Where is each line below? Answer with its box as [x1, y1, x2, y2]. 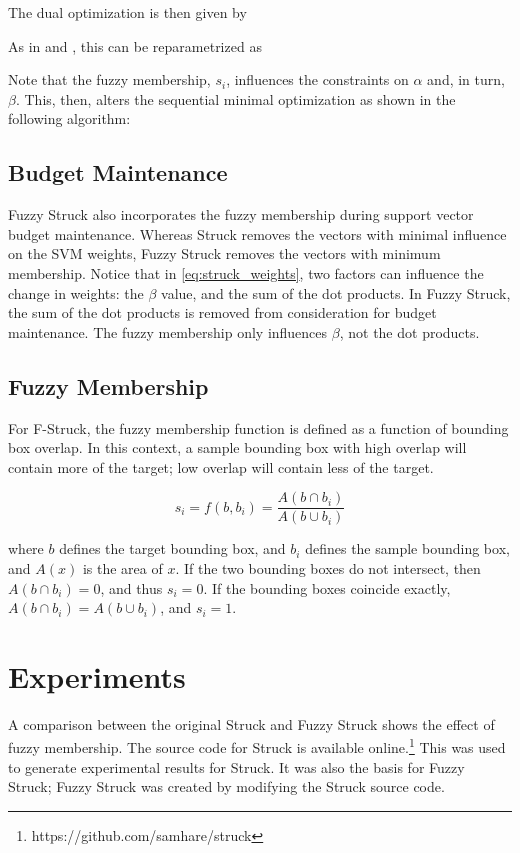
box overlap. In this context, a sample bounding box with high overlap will [8, 437, 467, 458]
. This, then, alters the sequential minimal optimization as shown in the [15, 88, 456, 109]
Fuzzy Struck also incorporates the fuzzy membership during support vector [8, 204, 474, 225]
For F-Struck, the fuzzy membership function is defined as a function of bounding [8, 417, 509, 438]
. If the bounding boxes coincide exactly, [203, 577, 451, 598]
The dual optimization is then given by [8, 2, 247, 22]
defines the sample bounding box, [305, 538, 510, 559]
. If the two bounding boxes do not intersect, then [175, 557, 481, 578]
